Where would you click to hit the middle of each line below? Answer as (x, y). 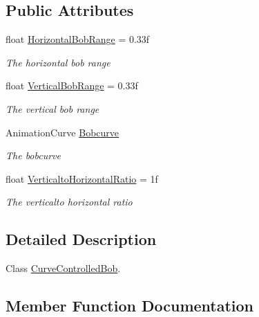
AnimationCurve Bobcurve (63, 132)
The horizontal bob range (58, 62)
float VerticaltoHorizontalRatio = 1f (82, 178)
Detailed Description (81, 239)
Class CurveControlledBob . (63, 268)
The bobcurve (33, 155)
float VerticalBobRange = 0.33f (72, 85)
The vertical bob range (52, 108)
